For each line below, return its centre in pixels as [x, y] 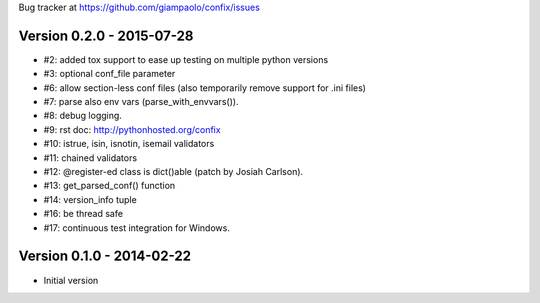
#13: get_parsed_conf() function [109, 186]
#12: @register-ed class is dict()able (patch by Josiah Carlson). [173, 172]
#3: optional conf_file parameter [109, 74]
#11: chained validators [90, 157]
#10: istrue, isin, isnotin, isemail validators [129, 144]
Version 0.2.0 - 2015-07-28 [106, 35]
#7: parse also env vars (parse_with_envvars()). [141, 102]
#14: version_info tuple [90, 199]
